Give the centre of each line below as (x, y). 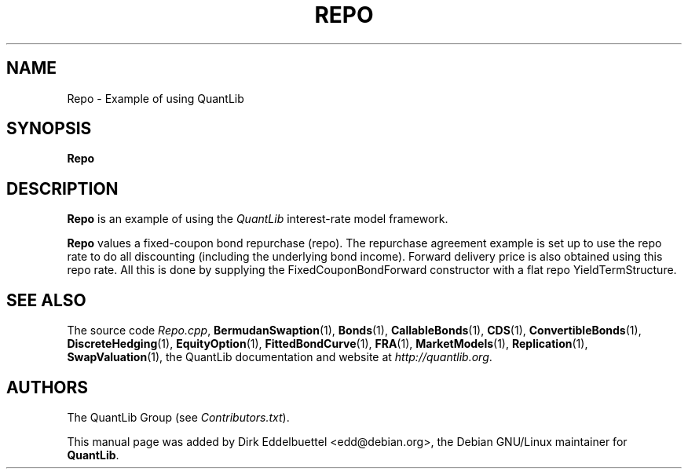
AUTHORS (48, 387)
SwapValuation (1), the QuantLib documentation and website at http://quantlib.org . (280, 357)
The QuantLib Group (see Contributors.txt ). (178, 417)
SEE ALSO (46, 300)
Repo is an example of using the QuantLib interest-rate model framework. (258, 219)
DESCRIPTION (62, 188)
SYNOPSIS (49, 129)
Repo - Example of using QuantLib (156, 98)
